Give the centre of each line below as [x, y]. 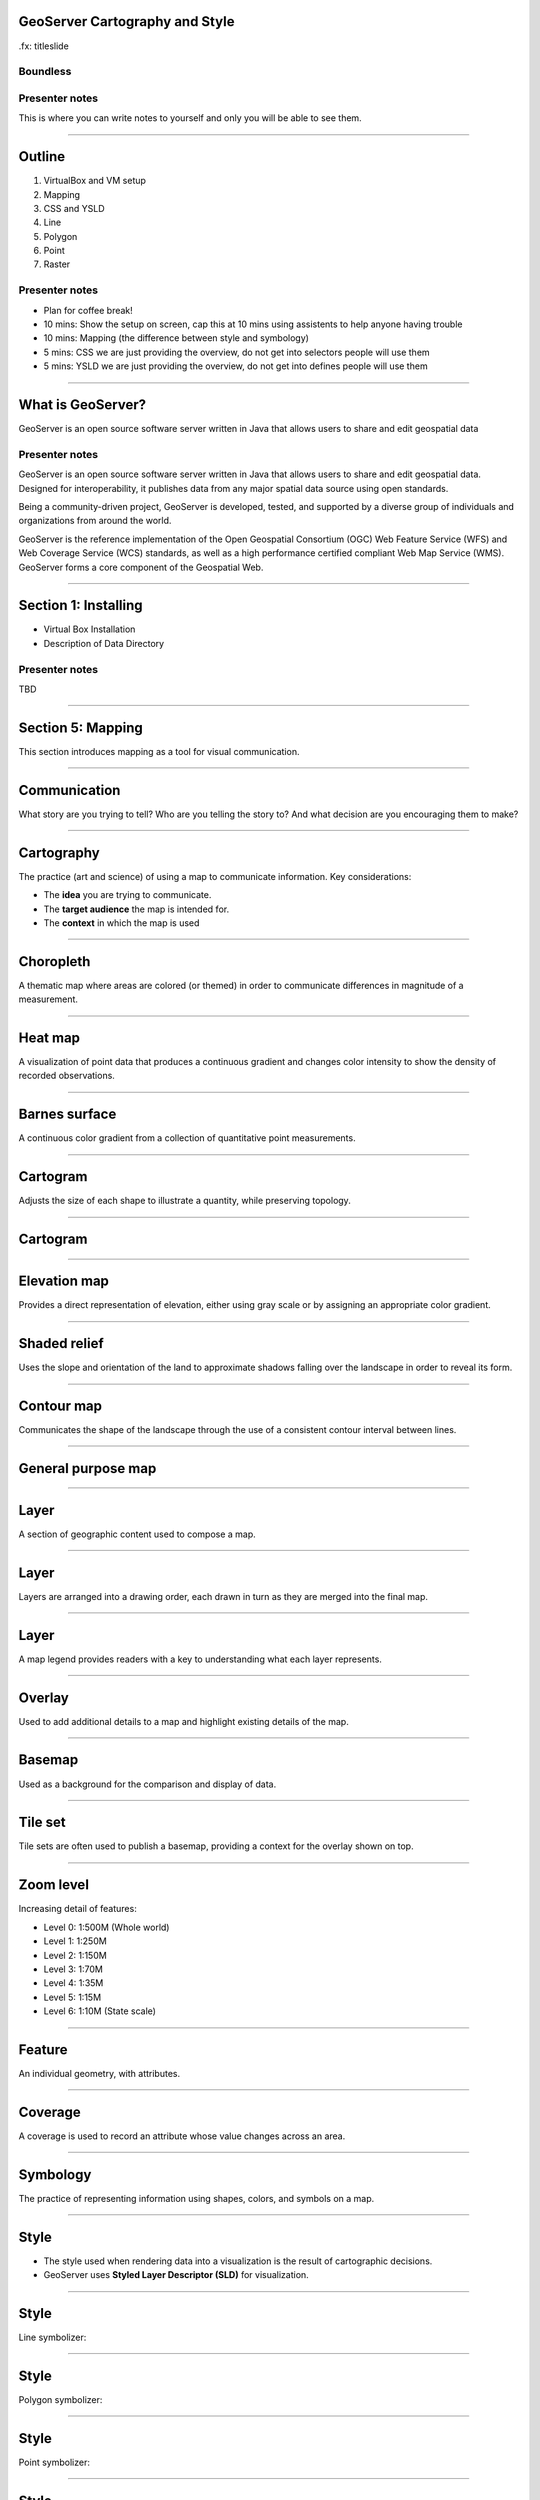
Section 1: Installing [81, 605]
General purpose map [87, 1468]
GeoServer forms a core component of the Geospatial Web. [141, 567]
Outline [41, 156]
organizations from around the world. [95, 521]
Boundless [45, 72]
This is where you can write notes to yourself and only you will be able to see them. [190, 118]
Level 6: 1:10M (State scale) [100, 2011]
